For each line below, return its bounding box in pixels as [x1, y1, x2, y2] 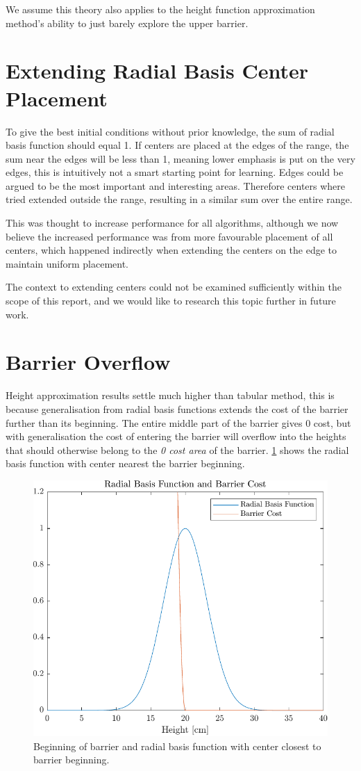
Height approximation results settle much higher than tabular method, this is [6, 388, 335, 403]
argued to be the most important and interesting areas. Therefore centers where [6, 178, 346, 193]
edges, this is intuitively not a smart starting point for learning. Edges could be [6, 165, 344, 179]
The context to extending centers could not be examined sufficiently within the [6, 279, 342, 294]
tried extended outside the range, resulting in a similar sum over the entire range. [6, 192, 353, 206]
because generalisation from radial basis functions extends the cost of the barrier [6, 401, 349, 416]
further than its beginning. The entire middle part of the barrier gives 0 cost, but [6, 415, 351, 430]
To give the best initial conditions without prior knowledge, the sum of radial [6, 124, 335, 138]
